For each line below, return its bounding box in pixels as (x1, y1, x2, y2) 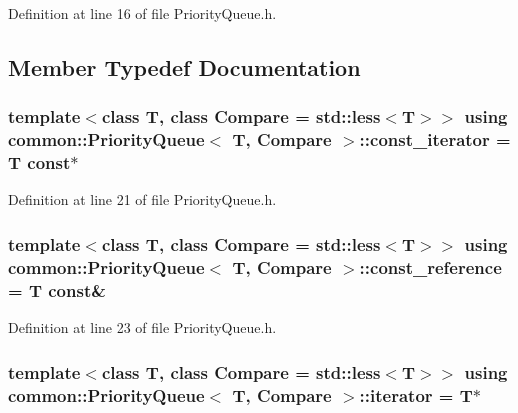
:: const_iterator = (359, 127, 511, 152)
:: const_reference (359, 254, 502, 279)
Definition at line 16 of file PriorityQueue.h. (8, 3, 277, 23)
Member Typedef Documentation (8, 51, 361, 82)
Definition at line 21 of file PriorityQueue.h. (8, 189, 277, 210)
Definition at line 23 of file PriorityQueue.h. (8, 317, 277, 338)
